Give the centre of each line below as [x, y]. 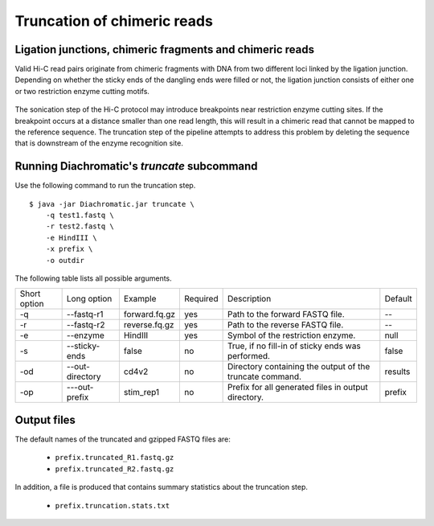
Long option [89, 299]
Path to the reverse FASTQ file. [285, 325]
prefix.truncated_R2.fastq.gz [115, 469]
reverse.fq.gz [149, 325]
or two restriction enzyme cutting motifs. [82, 91]
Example [140, 299]
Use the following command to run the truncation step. [105, 186]
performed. [249, 356]
